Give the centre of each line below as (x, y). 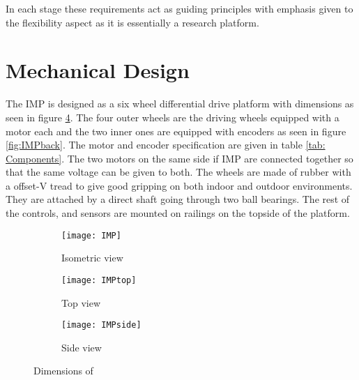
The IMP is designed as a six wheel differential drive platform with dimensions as (180, 104)
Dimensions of (63, 371)
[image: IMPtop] (99, 280)
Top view (81, 302)
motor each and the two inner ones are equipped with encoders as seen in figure (176, 131)
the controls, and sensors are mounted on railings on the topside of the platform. (178, 213)
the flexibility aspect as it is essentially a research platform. (132, 22)
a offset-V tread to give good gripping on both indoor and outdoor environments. (179, 185)
